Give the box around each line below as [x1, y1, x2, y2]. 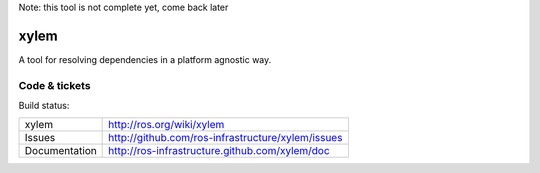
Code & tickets [18, 78, 91, 92]
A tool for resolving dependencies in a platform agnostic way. [18, 53, 272, 65]
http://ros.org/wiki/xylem [108, 118, 225, 132]
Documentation [24, 144, 97, 158]
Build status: [18, 100, 70, 112]
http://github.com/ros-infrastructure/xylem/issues [108, 131, 343, 145]
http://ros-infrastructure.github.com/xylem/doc [108, 144, 330, 158]
